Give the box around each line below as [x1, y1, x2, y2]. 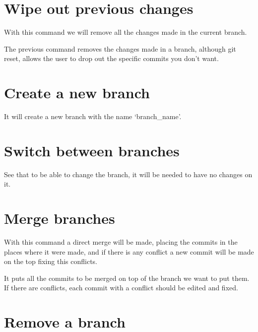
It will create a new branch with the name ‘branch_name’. [4, 111, 182, 122]
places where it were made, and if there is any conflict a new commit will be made [4, 246, 254, 257]
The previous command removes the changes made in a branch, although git [4, 43, 236, 54]
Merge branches [4, 208, 115, 228]
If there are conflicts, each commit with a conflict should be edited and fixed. [4, 282, 238, 293]
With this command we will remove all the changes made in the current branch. [4, 27, 247, 37]
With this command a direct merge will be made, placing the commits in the [4, 237, 238, 247]
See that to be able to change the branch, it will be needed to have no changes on [4, 169, 253, 179]
